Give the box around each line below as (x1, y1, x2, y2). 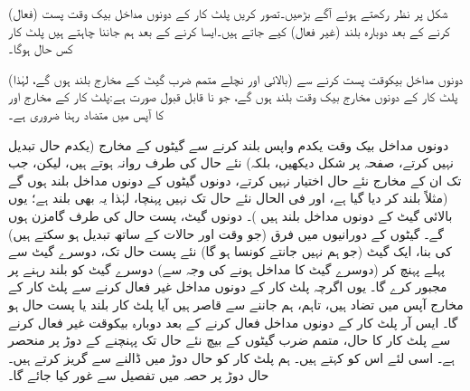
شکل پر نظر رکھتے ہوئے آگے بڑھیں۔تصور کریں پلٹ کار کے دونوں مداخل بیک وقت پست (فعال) (8, 4, 448, 22)
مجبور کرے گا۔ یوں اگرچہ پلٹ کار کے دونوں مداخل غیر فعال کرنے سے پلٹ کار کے (8, 277, 447, 296)
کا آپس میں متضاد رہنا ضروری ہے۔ (8, 104, 164, 123)
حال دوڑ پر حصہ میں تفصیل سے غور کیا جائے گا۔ (8, 366, 269, 385)
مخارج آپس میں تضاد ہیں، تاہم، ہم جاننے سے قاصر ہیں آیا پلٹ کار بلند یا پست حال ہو (8, 294, 464, 313)
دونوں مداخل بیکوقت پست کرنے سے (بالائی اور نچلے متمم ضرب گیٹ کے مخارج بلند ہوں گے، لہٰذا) (8, 69, 463, 88)
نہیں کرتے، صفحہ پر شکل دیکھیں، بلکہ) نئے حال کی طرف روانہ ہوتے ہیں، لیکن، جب (8, 153, 454, 172)
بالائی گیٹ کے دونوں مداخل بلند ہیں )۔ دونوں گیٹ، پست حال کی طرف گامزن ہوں (8, 205, 453, 224)
